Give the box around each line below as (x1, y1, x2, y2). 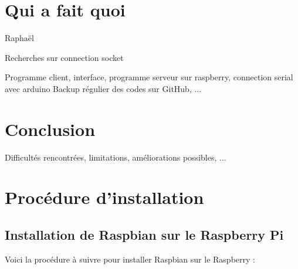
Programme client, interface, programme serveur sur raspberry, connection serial (5, 71, 293, 83)
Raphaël (5, 32, 34, 44)
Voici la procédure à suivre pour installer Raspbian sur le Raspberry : (5, 253, 255, 265)
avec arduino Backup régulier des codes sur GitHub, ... (5, 82, 202, 94)
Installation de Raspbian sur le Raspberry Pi (5, 225, 284, 243)
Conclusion (5, 117, 96, 141)
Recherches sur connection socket (5, 51, 124, 63)
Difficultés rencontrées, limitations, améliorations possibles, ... (5, 151, 226, 163)
